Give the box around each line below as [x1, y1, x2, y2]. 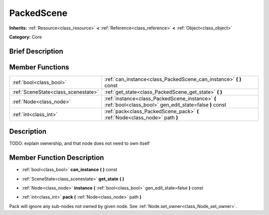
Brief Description [9, 47, 63, 55]
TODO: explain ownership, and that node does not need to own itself [9, 140, 150, 147]
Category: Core [9, 34, 42, 40]
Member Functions [9, 63, 69, 71]
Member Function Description [9, 154, 104, 162]
